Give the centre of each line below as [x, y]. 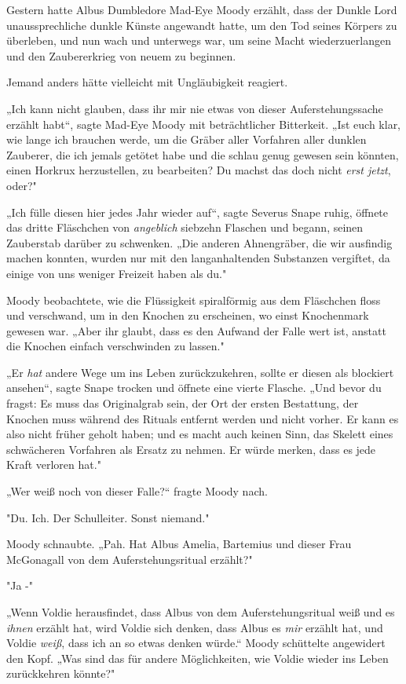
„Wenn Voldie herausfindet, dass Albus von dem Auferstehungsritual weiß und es [201, 612]
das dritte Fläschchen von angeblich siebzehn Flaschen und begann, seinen [185, 227]
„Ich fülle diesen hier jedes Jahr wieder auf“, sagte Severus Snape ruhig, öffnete [198, 212]
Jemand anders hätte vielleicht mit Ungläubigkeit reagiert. [147, 82]
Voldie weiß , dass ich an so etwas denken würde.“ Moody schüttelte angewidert [196, 643]
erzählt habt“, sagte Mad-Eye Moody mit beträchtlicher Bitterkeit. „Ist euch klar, [204, 124]
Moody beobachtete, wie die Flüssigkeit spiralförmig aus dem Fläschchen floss [194, 300]
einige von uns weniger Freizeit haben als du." [117, 273]
